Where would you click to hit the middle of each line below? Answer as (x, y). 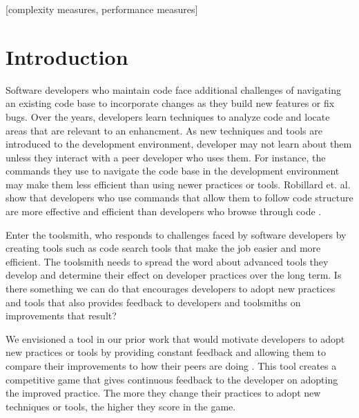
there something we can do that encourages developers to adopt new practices (171, 289)
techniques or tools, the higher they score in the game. (121, 406)
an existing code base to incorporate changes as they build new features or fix (170, 103)
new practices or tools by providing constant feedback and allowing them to (166, 352)
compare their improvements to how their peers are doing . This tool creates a (171, 366)
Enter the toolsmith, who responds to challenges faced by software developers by (176, 234)
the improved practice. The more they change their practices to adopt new (163, 393)
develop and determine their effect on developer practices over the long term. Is (174, 275)
